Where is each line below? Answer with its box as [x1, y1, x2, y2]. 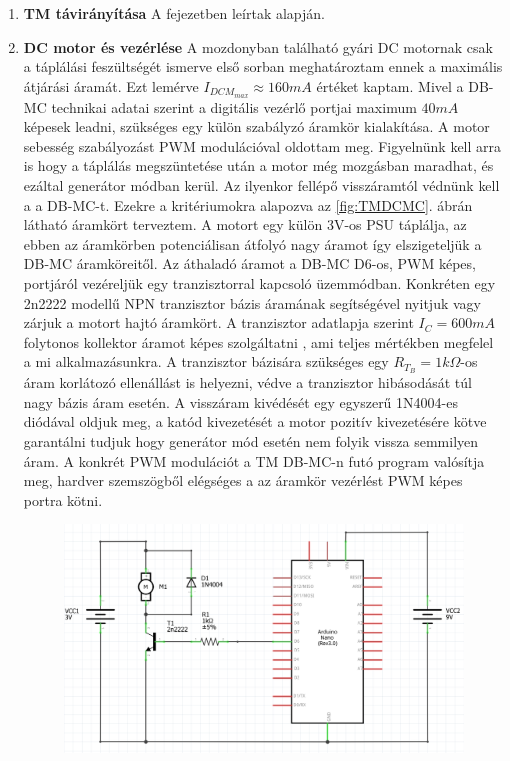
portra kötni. [23, 489, 103, 510]
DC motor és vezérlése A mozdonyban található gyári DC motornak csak [23, 36, 493, 57]
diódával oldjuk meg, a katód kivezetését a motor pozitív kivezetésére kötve [23, 411, 487, 432]
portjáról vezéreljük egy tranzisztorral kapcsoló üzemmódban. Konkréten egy [23, 272, 496, 293]
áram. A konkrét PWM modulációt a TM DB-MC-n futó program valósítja [23, 450, 485, 471]
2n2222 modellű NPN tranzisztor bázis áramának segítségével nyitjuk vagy [23, 292, 481, 313]
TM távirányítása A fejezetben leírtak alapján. [23, 3, 325, 23]
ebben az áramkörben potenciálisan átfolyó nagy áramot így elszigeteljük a [23, 233, 482, 254]
